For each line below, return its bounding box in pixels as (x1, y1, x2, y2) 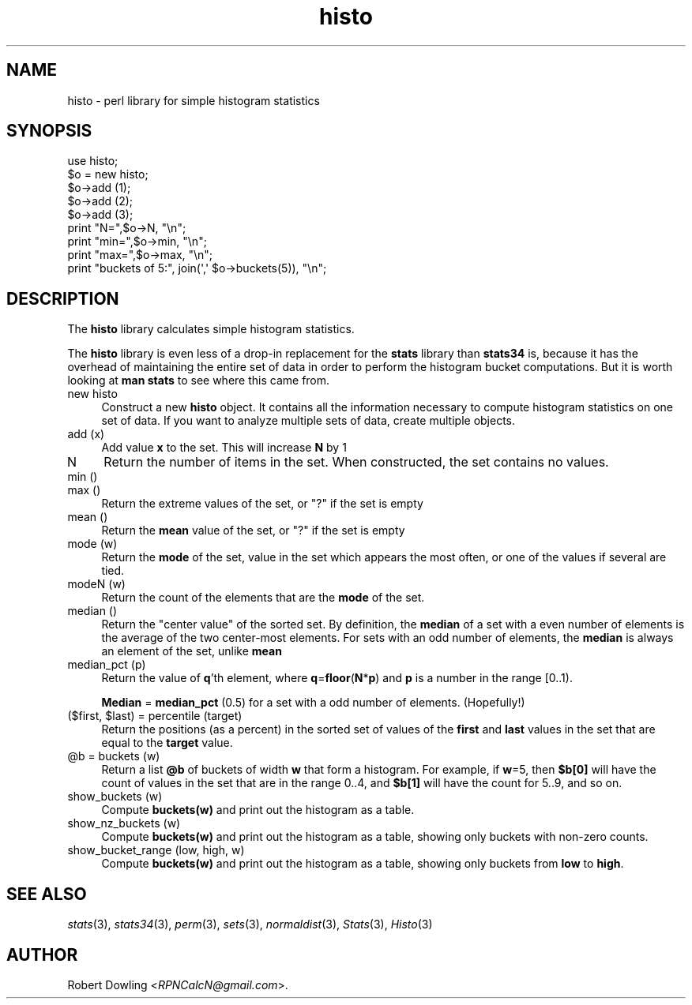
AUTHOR (6, 944, 78, 965)
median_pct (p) (67, 658, 146, 672)
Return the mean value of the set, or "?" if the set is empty (101, 523, 405, 538)
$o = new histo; (67, 167, 149, 182)
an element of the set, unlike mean (101, 644, 282, 658)
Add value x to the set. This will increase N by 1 (101, 441, 347, 455)
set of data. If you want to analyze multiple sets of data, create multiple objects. (101, 414, 516, 428)
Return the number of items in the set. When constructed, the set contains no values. (103, 454, 609, 471)
